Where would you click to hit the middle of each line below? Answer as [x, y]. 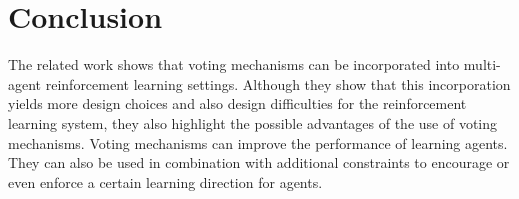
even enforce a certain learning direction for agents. [165, 181]
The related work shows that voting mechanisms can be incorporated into [234, 64]
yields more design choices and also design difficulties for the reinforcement [237, 103]
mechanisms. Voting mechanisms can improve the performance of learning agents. [258, 142]
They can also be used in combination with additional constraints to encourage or [259, 162]
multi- [482, 64]
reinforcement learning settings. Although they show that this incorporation [278, 83]
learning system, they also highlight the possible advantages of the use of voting [253, 122]
